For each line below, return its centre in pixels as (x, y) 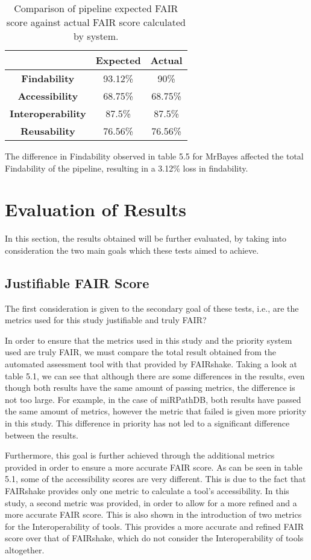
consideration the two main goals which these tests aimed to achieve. (132, 250)
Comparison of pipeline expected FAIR (96, 8)
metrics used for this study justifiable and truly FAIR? (106, 320)
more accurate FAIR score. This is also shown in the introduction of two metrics (153, 514)
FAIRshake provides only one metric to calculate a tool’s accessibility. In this (147, 491)
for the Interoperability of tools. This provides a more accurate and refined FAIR (154, 526)
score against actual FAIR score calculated (96, 22)
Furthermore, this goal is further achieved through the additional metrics (140, 455)
